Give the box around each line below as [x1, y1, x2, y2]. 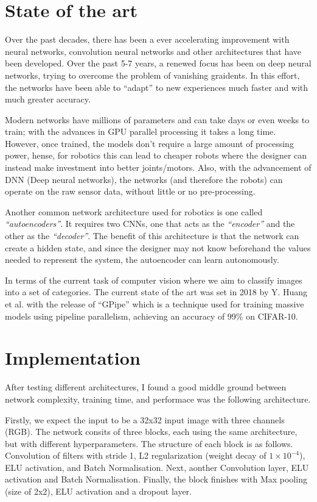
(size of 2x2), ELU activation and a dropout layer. [5, 485, 192, 498]
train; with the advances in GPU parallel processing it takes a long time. [5, 125, 276, 138]
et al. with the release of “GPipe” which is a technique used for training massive [5, 298, 304, 310]
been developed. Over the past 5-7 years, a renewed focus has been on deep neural [5, 57, 312, 70]
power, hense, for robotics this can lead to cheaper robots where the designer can [5, 149, 307, 162]
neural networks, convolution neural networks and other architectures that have [5, 45, 302, 57]
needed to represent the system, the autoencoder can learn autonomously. [5, 253, 279, 266]
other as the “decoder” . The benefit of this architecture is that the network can [5, 229, 299, 242]
